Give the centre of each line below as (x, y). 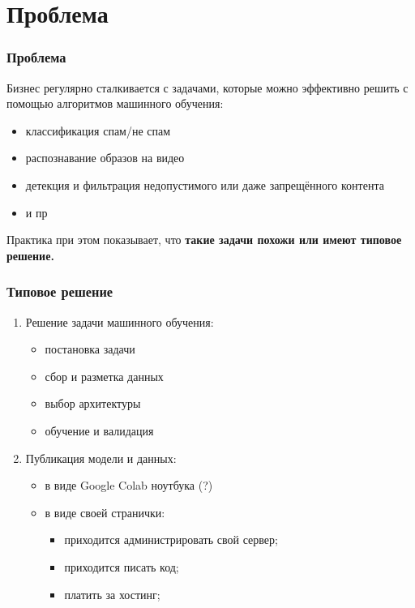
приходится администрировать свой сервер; (171, 539)
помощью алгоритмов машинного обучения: (115, 103)
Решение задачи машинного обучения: (120, 321)
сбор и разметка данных (104, 376)
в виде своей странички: (105, 512)
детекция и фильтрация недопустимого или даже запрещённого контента (205, 184)
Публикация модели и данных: (101, 458)
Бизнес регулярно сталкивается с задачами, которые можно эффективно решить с (207, 87)
